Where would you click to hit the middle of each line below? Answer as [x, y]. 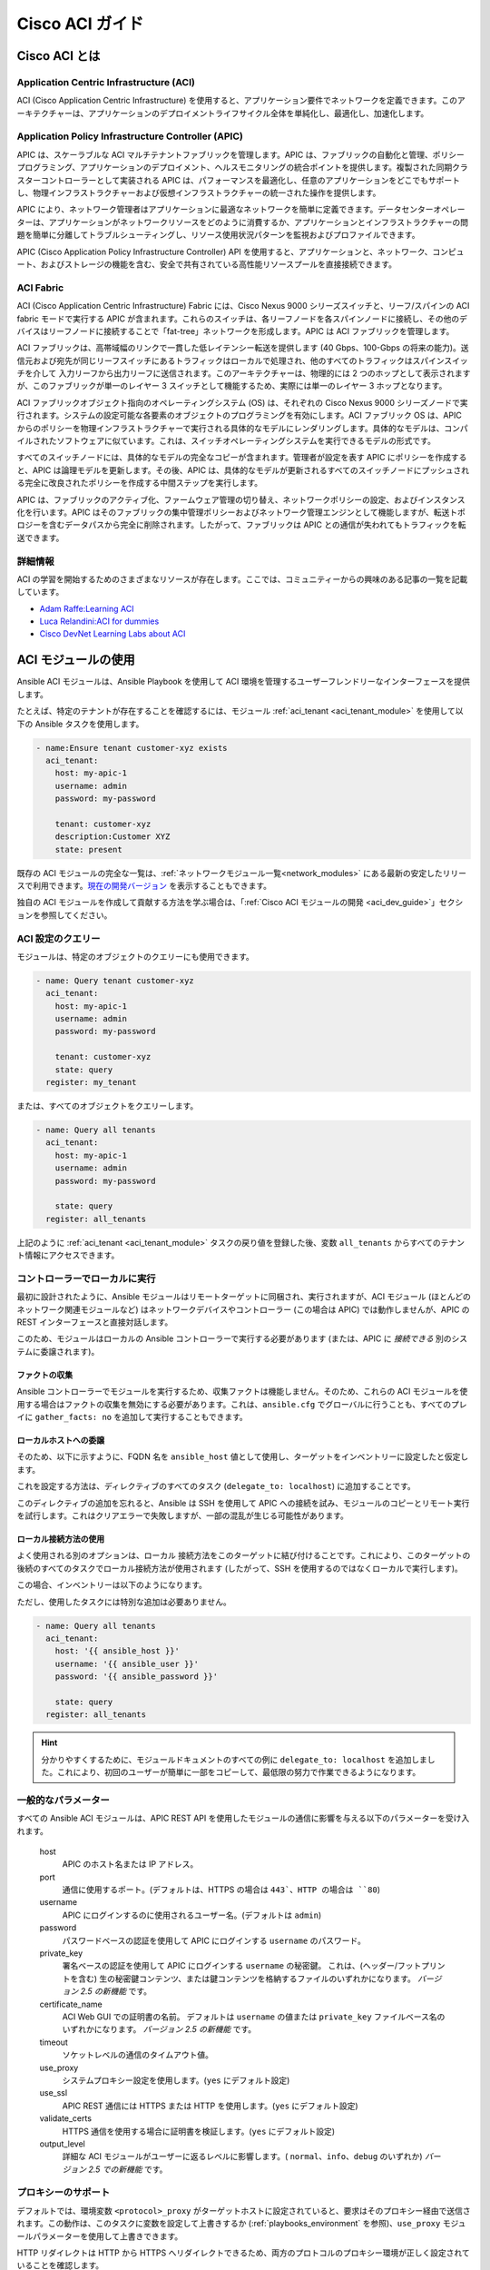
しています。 [40, 592]
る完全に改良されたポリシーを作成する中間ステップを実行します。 [140, 483]
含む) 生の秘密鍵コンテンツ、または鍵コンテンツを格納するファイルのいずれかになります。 [247, 1979]
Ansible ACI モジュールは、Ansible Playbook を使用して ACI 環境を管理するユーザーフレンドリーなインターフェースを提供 [244, 682]
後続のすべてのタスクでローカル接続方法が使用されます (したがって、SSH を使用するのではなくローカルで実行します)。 [240, 1568]
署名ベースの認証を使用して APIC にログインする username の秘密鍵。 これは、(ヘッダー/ [230, 1966]
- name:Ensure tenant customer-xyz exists [132, 748]
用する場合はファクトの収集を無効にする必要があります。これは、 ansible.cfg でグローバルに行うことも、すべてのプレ [242, 1404]
